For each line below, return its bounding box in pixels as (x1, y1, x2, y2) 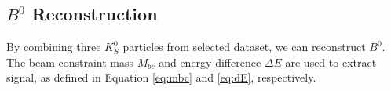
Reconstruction (31, 2, 158, 26)
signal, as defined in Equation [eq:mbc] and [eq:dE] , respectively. (6, 69, 316, 86)
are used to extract (285, 53, 377, 70)
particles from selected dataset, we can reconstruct (122, 38, 366, 55)
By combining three (6, 38, 101, 55)
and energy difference (159, 53, 261, 70)
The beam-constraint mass (6, 53, 134, 70)
